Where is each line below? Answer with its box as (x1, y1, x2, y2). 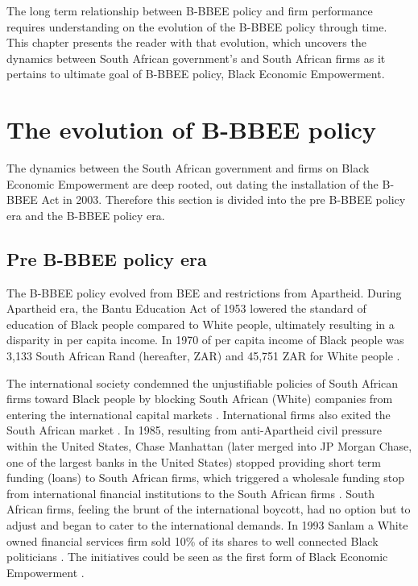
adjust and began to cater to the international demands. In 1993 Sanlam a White (6, 516, 408, 533)
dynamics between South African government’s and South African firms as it (6, 49, 386, 66)
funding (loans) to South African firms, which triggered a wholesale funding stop (6, 469, 405, 486)
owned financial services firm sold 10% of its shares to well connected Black (6, 532, 379, 549)
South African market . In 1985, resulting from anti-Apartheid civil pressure (6, 422, 383, 438)
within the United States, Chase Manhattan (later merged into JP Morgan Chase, (6, 438, 412, 455)
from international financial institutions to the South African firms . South (6, 484, 375, 501)
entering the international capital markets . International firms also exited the (6, 405, 391, 422)
